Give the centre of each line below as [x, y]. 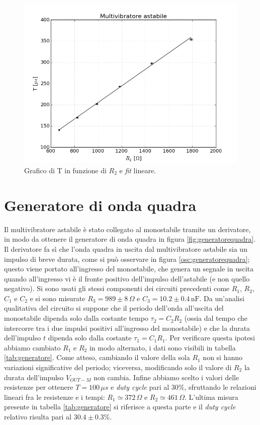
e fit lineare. [138, 170]
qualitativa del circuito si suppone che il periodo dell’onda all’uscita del [114, 308]
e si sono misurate [58, 298]
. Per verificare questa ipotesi [210, 338]
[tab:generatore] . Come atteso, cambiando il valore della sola [97, 357]
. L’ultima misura [211, 397]
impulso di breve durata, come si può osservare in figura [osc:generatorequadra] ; [127, 259]
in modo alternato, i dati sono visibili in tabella [162, 347]
